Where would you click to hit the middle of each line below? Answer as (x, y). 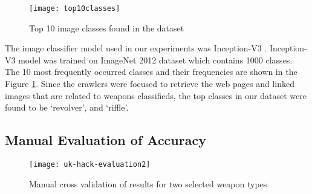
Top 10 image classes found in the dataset (107, 27)
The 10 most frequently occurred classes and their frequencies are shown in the (151, 72)
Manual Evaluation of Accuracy (106, 140)
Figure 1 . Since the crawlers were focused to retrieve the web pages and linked (150, 84)
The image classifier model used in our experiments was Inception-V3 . (136, 48)
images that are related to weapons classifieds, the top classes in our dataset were (156, 95)
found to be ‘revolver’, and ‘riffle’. (67, 107)
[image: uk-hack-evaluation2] (90, 165)
